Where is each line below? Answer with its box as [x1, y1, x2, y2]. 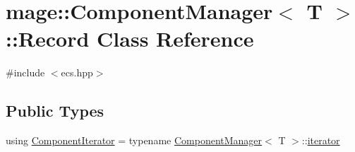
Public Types [6, 100, 104, 122]
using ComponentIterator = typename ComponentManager [6, 133, 263, 148]
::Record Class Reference [6, 24, 254, 53]
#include [6, 65, 45, 80]
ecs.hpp [61, 65, 93, 80]
